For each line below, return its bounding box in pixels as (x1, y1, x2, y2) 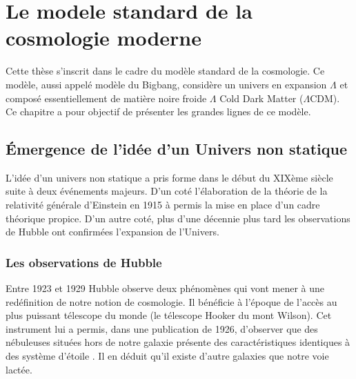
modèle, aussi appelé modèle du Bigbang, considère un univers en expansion (6, 77, 327, 91)
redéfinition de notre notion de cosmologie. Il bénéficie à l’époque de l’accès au (6, 294, 337, 309)
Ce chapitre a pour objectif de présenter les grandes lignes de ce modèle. (6, 104, 311, 119)
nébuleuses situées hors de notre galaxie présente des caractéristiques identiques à (6, 335, 350, 349)
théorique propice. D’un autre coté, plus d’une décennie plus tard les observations (6, 211, 350, 225)
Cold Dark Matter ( (219, 90, 304, 105)
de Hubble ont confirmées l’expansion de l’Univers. (6, 224, 219, 239)
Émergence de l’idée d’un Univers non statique (6, 138, 347, 159)
